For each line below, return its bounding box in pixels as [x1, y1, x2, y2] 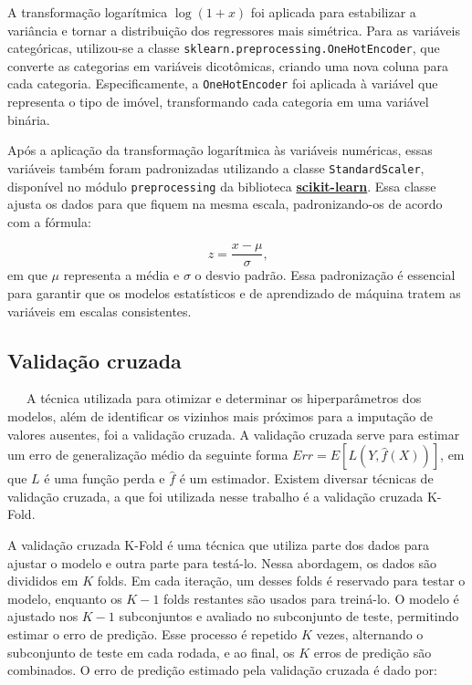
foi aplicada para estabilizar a [250, 3, 416, 21]
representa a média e [63, 265, 180, 285]
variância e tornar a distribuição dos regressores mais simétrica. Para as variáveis [7, 20, 460, 39]
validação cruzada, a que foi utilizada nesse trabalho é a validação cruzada [7, 486, 424, 505]
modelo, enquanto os [7, 588, 122, 607]
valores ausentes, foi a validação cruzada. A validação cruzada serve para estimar [7, 424, 460, 443]
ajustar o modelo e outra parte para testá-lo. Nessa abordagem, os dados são [7, 553, 437, 572]
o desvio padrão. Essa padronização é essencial [194, 265, 456, 285]
